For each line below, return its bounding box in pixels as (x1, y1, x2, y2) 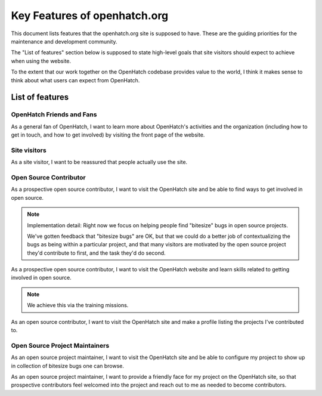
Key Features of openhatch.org (11, 9, 169, 22)
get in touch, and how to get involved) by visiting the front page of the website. (11, 131, 205, 138)
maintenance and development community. (11, 38, 117, 45)
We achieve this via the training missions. (27, 302, 129, 309)
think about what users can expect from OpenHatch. (11, 76, 140, 83)
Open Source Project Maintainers (11, 341, 110, 349)
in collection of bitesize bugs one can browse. (11, 362, 125, 369)
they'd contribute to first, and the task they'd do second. (27, 249, 166, 256)
